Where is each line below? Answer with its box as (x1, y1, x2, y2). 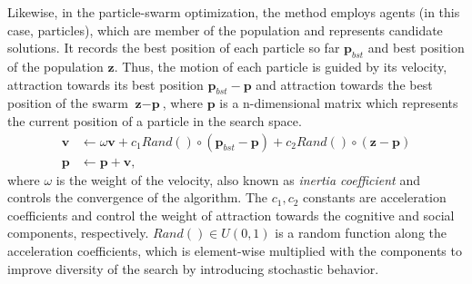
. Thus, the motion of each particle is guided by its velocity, (114, 56, 447, 75)
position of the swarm (7, 93, 128, 113)
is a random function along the (275, 223, 447, 242)
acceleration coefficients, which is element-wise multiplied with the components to (7, 241, 462, 260)
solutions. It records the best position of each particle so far (7, 38, 340, 57)
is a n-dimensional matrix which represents (219, 93, 458, 113)
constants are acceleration (303, 188, 447, 207)
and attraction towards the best (256, 74, 433, 93)
